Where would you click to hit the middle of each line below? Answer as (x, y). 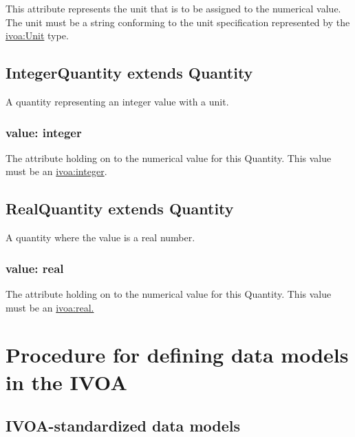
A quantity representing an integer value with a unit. (117, 101)
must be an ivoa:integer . (56, 171)
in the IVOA (66, 382)
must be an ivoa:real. (50, 307)
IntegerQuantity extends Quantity (129, 73)
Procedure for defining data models (177, 355)
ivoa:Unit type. (37, 35)
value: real (35, 268)
